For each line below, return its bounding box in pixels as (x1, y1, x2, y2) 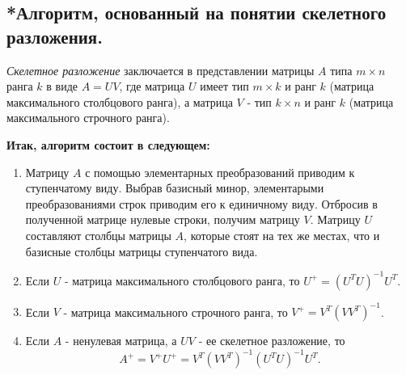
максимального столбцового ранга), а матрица (6, 93, 233, 110)
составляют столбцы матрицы (25, 226, 171, 243)
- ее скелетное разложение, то (198, 332, 345, 349)
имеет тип (200, 78, 249, 95)
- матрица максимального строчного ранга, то (63, 303, 288, 320)
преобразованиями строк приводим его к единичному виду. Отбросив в (25, 195, 378, 212)
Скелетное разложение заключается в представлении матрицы (6, 61, 315, 78)
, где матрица (119, 78, 185, 95)
